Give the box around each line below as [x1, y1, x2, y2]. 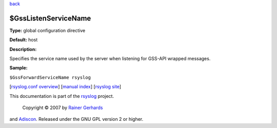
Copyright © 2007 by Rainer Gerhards [22, 105, 103, 111]
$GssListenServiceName [9, 14, 91, 22]
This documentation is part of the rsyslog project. [9, 93, 114, 99]
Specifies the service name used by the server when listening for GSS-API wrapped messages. [9, 56, 211, 62]
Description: [9, 46, 37, 52]
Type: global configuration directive [9, 27, 86, 33]
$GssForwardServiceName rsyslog [9, 74, 91, 80]
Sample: [9, 65, 28, 71]
